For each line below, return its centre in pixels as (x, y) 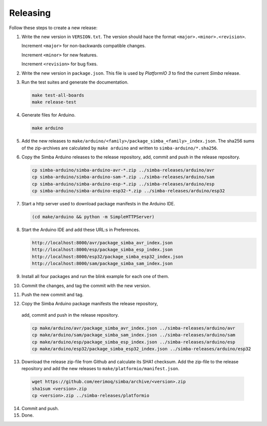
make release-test (54, 102)
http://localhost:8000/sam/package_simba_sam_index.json (102, 264)
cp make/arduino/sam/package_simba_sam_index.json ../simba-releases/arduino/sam (134, 335)
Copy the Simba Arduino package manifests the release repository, (90, 304)
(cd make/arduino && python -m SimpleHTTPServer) (93, 217)
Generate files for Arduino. (49, 115)
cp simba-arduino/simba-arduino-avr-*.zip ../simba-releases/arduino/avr (123, 170)
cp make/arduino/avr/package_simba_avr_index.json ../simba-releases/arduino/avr (134, 328)
